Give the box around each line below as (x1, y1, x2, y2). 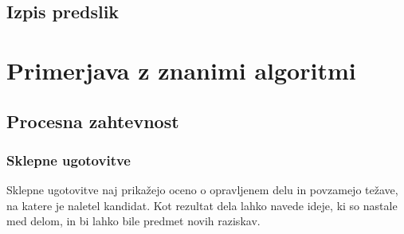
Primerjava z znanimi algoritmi (6, 53, 356, 86)
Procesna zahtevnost (6, 108, 179, 133)
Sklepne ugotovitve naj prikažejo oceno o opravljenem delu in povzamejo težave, (6, 181, 398, 198)
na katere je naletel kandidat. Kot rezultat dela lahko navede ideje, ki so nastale (6, 197, 398, 213)
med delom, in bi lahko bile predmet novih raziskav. (6, 213, 261, 229)
